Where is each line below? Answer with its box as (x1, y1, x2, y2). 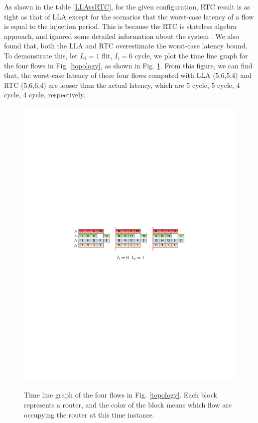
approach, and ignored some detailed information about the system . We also (4, 30, 239, 41)
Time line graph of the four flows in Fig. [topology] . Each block (24, 390, 217, 400)
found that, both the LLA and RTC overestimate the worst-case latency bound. (4, 40, 248, 51)
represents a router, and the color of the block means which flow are (24, 400, 232, 410)
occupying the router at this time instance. (24, 409, 154, 420)
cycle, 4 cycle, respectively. (4, 89, 86, 100)
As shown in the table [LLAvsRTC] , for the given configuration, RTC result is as (4, 1, 251, 11)
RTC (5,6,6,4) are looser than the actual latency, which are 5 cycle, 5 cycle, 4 (4, 79, 240, 90)
